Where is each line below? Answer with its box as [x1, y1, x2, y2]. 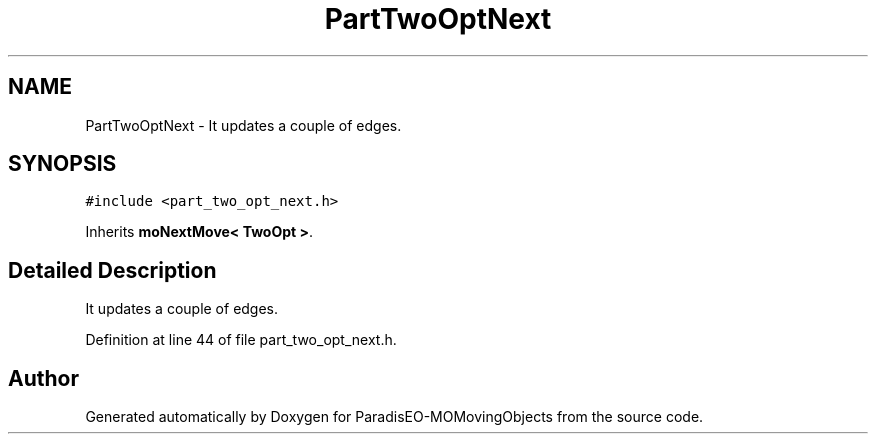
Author [8, 365, 79, 391]
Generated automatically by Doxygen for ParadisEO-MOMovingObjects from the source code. [85, 408, 704, 426]
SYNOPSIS [8, 151, 117, 177]
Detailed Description [8, 257, 217, 283]
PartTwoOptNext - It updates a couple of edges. [85, 116, 402, 134]
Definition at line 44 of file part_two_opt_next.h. [85, 331, 397, 349]
